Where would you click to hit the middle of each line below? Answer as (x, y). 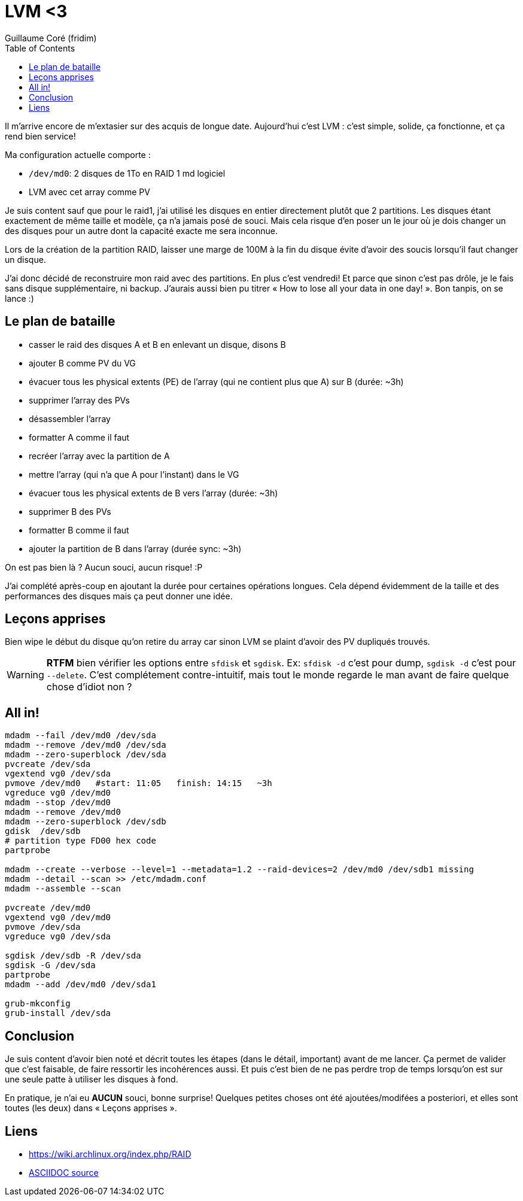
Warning (25, 675)
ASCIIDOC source (64, 1172)
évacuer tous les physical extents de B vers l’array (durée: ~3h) (153, 493)
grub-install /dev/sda (58, 1013)
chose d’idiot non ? (89, 687)
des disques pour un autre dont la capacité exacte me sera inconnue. (141, 231)
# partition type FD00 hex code (80, 841)
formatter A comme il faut (79, 437)
